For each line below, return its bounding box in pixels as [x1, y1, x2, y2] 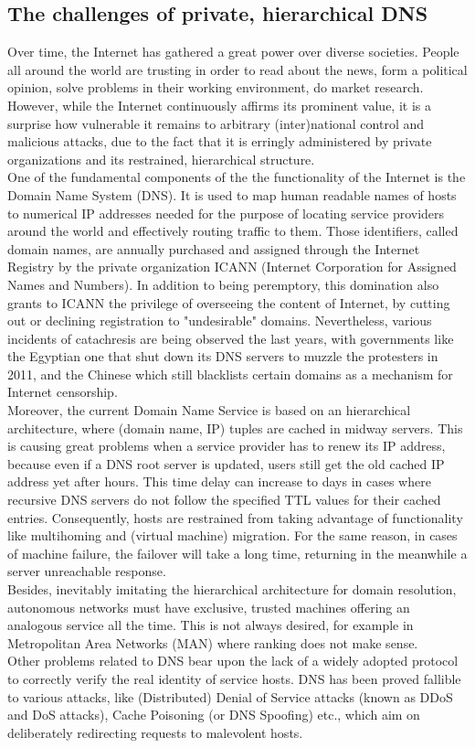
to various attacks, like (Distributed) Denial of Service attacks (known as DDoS [7, 687, 453, 706]
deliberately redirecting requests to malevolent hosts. [7, 722, 303, 742]
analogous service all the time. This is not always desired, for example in [7, 615, 414, 635]
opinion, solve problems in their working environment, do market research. [7, 78, 424, 97]
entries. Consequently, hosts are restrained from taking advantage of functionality [7, 508, 463, 527]
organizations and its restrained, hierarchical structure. [7, 149, 315, 168]
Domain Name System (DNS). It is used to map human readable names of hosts [7, 185, 457, 204]
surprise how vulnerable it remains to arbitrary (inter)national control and [7, 113, 425, 133]
